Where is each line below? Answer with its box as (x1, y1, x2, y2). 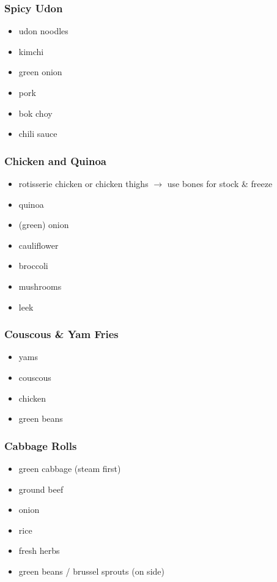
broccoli (18, 259, 48, 272)
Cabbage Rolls (4, 438, 77, 453)
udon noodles (18, 24, 68, 37)
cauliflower (18, 238, 59, 251)
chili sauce (18, 127, 57, 140)
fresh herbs (18, 544, 60, 557)
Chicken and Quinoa (4, 153, 106, 168)
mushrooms (18, 279, 62, 292)
